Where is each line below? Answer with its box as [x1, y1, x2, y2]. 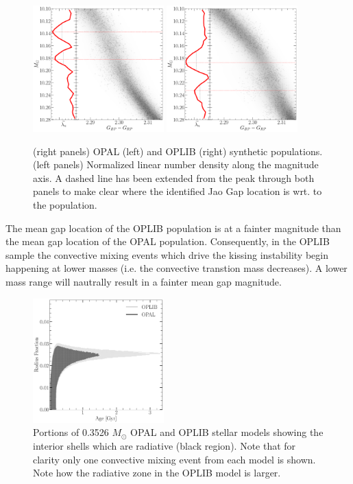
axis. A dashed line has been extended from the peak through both [33, 170, 315, 185]
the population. [33, 198, 97, 212]
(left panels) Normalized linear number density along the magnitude [33, 157, 319, 172]
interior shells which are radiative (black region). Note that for [33, 439, 296, 453]
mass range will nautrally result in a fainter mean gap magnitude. [5, 275, 282, 289]
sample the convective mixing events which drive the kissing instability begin [5, 247, 328, 262]
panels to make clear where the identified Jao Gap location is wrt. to [33, 184, 322, 198]
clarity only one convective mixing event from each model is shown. [33, 452, 316, 466]
